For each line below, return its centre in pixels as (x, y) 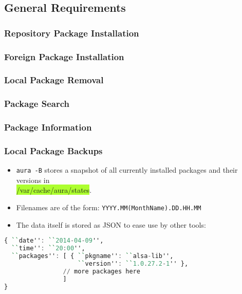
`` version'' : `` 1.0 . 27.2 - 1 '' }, (133, 263)
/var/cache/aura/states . (54, 190)
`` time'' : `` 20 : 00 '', (48, 249)
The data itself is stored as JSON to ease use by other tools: (111, 224)
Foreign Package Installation (64, 56)
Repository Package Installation (72, 33)
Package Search (37, 104)
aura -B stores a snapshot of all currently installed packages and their (127, 170)
